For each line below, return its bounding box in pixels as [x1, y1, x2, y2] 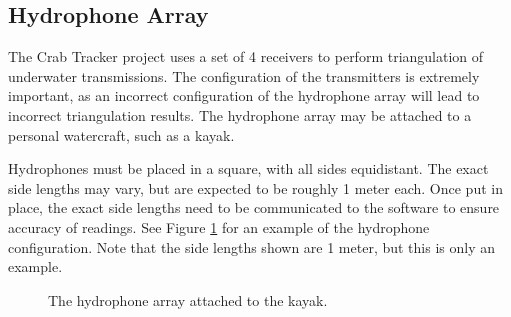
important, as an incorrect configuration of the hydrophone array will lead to [8, 85, 480, 106]
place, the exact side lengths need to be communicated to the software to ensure [8, 197, 500, 218]
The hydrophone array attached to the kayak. [48, 289, 328, 310]
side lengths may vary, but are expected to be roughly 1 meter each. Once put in [8, 177, 503, 198]
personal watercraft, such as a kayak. [8, 124, 235, 145]
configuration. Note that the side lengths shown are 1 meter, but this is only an [8, 236, 496, 257]
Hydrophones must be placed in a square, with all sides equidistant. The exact [8, 158, 489, 179]
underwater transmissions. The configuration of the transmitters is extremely [8, 65, 480, 86]
